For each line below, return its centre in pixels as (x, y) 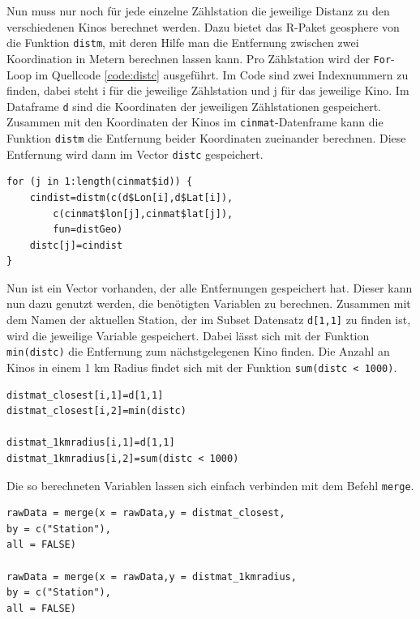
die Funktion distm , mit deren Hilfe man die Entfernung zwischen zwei (183, 43)
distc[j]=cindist (76, 245)
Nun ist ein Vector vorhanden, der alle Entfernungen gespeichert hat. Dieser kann (210, 287)
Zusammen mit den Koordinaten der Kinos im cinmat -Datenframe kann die (195, 122)
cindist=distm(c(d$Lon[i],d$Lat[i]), (131, 197)
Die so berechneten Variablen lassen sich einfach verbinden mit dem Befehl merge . (210, 485)
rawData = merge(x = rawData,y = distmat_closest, (146, 513)
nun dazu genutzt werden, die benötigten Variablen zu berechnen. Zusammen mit (209, 303)
